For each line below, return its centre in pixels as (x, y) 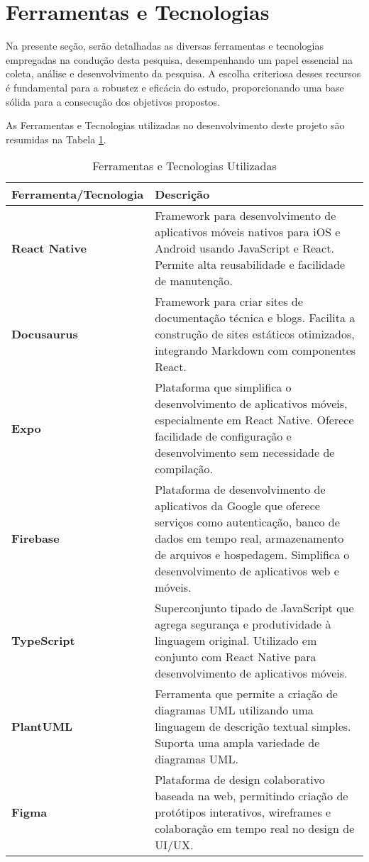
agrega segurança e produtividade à (243, 624)
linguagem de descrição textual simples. (253, 726)
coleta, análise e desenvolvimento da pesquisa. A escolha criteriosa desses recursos (183, 73)
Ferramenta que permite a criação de (246, 694)
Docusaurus (45, 334)
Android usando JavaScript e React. (244, 248)
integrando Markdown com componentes (255, 350)
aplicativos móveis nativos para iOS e (248, 232)
